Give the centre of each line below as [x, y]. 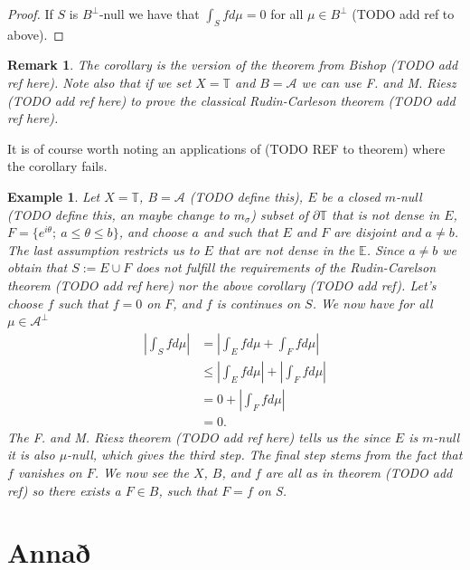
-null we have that [149, 14]
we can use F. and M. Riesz [379, 82]
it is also [31, 455]
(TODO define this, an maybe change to [118, 214]
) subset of [280, 214]
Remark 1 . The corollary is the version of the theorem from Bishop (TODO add [233, 65]
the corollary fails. [57, 166]
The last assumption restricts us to [103, 249]
